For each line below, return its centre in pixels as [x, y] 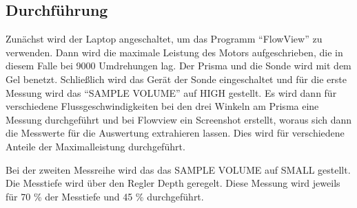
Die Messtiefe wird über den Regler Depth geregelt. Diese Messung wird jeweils [173, 183]
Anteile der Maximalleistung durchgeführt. [95, 146]
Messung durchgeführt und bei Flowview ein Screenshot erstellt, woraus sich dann [179, 119]
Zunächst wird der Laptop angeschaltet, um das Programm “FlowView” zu [164, 39]
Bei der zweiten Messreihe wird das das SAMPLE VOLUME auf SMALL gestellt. [178, 169]
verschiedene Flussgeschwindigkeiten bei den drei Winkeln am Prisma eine [162, 106]
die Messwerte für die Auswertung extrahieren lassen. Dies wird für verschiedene [175, 133]
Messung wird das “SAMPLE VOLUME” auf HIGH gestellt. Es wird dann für [171, 92]
